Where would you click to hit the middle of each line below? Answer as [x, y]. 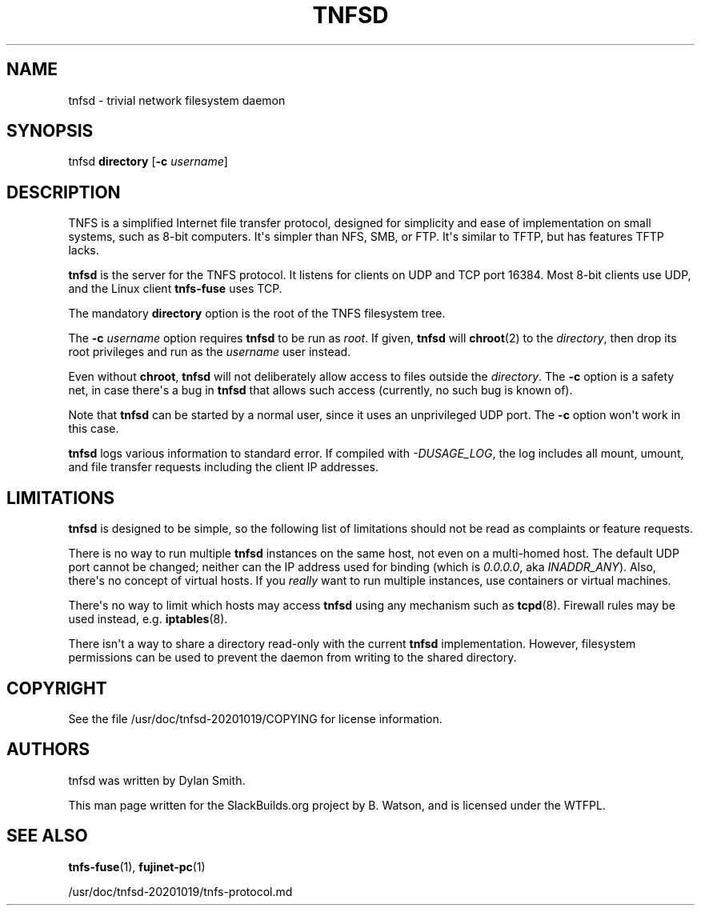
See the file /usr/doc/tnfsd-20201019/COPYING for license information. [255, 718]
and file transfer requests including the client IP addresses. [223, 467]
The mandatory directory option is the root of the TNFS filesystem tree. [257, 314]
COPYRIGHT [57, 688]
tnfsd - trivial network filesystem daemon [177, 100]
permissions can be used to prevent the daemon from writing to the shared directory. [292, 658]
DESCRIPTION [64, 192]
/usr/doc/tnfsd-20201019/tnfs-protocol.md [180, 891]
